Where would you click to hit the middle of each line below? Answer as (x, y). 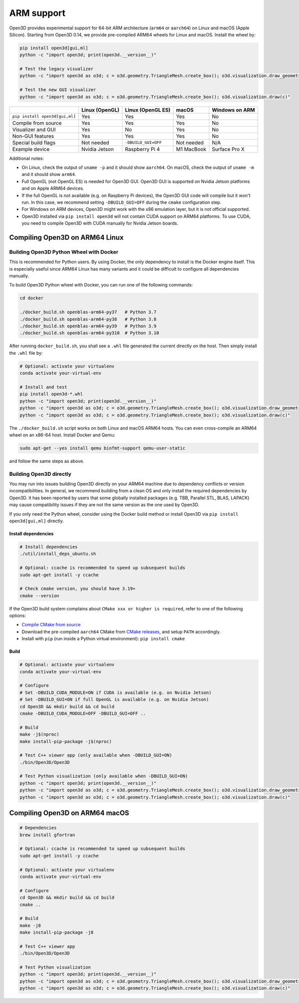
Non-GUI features (33, 136)
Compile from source (37, 123)
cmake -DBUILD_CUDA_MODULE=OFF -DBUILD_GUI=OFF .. (83, 713)
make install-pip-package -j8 (57, 932)
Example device (31, 149)
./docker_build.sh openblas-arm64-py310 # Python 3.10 (89, 333)
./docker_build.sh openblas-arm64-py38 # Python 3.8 (88, 319)
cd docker (32, 298)
